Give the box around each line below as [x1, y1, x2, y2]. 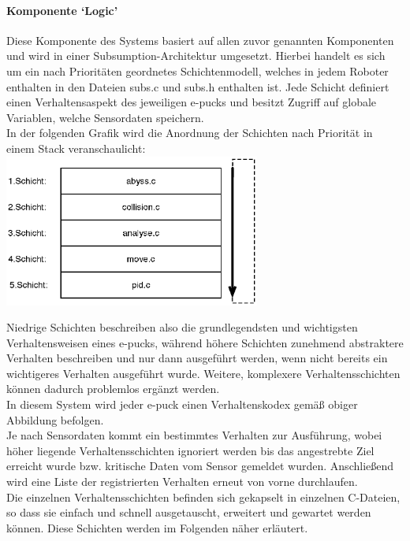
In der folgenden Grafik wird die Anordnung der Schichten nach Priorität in [6, 124, 373, 141]
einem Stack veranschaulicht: [6, 139, 146, 156]
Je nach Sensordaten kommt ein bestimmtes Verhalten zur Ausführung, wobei [6, 427, 382, 443]
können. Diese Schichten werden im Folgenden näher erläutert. [6, 519, 308, 535]
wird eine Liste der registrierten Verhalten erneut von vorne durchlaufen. [6, 473, 358, 490]
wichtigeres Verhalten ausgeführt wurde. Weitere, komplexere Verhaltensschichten [6, 365, 401, 381]
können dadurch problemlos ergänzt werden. [6, 380, 220, 397]
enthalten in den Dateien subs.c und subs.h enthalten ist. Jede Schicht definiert [6, 78, 389, 94]
